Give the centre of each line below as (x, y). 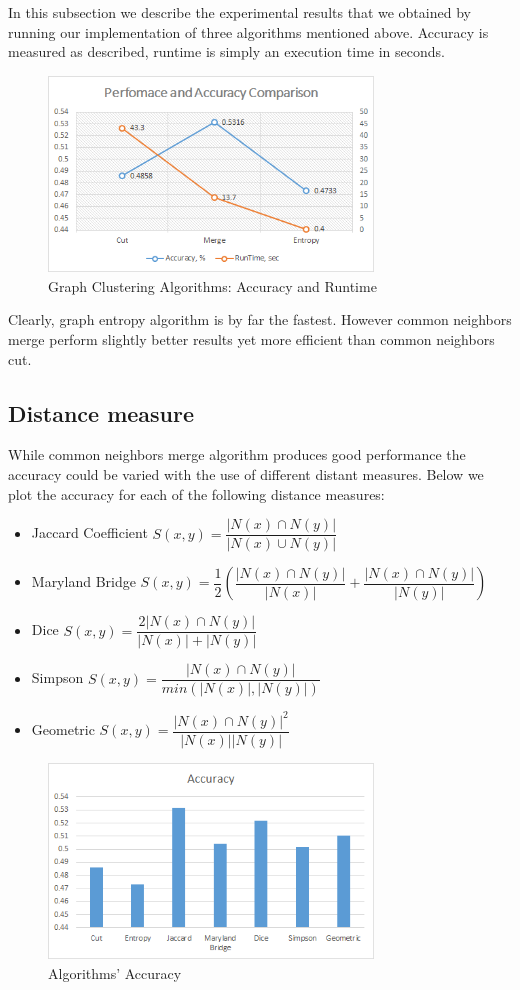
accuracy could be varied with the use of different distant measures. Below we (246, 474)
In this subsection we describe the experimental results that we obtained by (239, 12)
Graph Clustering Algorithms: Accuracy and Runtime (212, 285)
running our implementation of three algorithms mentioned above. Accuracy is (248, 31)
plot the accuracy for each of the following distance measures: (196, 493)
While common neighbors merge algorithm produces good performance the (237, 454)
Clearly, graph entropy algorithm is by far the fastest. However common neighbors (260, 319)
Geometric (63, 729)
